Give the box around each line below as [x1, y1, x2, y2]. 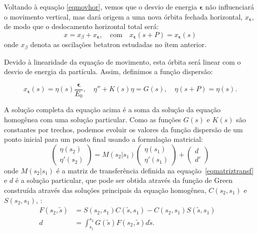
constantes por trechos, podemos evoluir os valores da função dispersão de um [4, 124, 243, 134]
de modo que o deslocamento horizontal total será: [4, 21, 159, 32]
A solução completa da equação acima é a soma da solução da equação [4, 104, 221, 115]
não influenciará [205, 2, 254, 12]
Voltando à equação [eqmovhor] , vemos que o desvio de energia [4, 2, 197, 12]
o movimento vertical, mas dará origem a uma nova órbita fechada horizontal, [4, 11, 243, 22]
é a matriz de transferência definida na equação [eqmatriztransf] [56, 165, 254, 175]
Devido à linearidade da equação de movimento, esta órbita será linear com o [4, 56, 241, 67]
